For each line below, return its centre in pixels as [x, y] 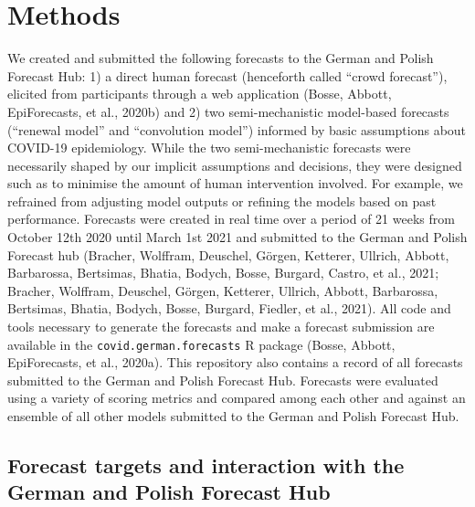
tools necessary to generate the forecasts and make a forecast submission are [221, 327]
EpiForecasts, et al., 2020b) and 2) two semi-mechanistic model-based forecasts [228, 111]
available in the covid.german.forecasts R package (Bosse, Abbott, [201, 344]
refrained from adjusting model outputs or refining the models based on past [222, 201]
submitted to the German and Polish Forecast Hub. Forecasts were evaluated [223, 380]
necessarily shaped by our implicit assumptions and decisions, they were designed [235, 165]
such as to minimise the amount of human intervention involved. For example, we [235, 183]
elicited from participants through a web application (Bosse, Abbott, [200, 94]
